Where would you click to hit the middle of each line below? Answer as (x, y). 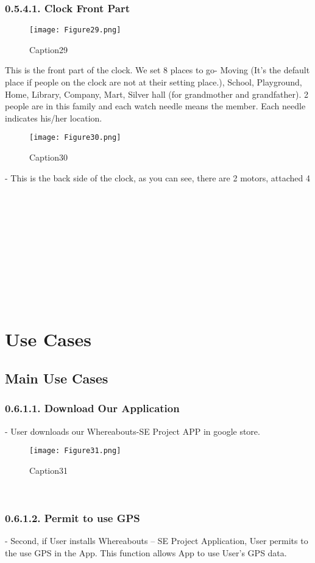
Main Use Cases (57, 378)
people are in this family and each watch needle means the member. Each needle (155, 106)
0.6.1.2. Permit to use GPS (73, 518)
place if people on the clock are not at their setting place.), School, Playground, (154, 82)
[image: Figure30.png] (75, 138)
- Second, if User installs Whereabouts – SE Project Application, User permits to (157, 541)
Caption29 (49, 49)
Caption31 (49, 470)
